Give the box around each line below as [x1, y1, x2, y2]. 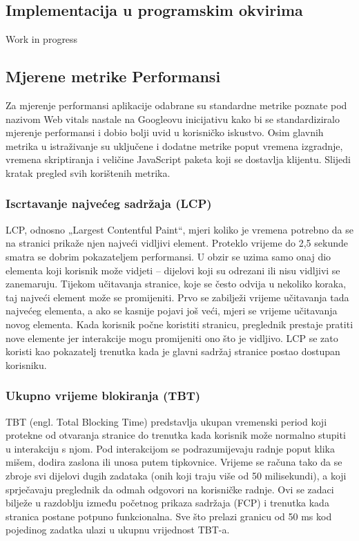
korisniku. [6, 357, 47, 372]
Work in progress [6, 32, 78, 46]
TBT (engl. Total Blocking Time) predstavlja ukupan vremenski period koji [6, 414, 327, 428]
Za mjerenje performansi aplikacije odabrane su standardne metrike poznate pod [6, 98, 347, 112]
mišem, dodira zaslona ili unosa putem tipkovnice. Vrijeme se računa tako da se [6, 455, 342, 469]
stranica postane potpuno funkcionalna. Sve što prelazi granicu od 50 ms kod [6, 509, 332, 523]
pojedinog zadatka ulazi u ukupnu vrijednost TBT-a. [6, 522, 230, 537]
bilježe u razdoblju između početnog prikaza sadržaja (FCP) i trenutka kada [6, 495, 329, 510]
